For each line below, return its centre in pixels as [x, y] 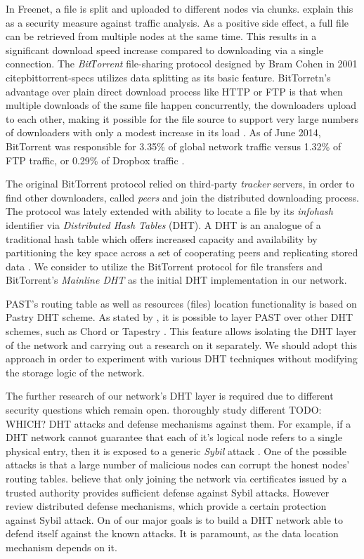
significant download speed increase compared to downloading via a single [164, 50]
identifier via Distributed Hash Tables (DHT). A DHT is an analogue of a [163, 224]
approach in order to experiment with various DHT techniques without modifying [182, 359]
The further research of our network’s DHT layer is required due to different [170, 396]
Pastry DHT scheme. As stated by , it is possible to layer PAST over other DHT [180, 317]
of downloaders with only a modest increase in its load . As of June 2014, [163, 132]
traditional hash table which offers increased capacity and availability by [162, 238]
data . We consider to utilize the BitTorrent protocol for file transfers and [164, 266]
